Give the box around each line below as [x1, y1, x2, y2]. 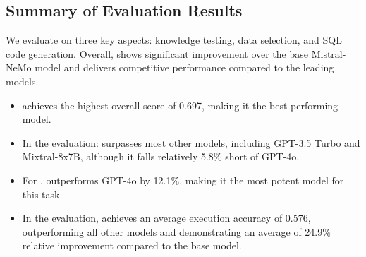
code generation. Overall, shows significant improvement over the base [6, 46, 308, 61]
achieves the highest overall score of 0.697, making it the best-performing [22, 97, 338, 112]
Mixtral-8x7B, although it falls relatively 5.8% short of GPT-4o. [22, 149, 300, 164]
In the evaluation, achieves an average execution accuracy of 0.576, [22, 210, 311, 225]
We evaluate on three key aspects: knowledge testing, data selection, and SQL [6, 32, 342, 47]
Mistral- [311, 46, 346, 61]
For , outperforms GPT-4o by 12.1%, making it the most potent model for [22, 172, 344, 187]
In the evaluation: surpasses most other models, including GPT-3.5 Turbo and [22, 135, 360, 150]
